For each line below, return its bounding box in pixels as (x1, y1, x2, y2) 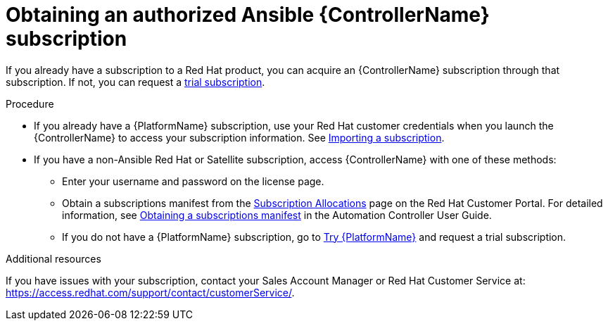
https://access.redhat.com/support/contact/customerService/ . (6, 286, 295, 299)
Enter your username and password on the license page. (62, 175, 324, 187)
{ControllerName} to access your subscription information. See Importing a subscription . (34, 131, 445, 144)
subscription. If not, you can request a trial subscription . (6, 75, 265, 88)
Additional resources (6, 252, 101, 265)
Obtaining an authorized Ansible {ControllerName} (6, 3, 490, 27)
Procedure (6, 97, 54, 110)
